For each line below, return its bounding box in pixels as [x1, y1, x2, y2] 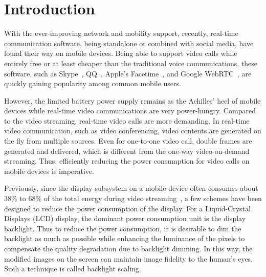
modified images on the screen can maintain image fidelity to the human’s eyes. [4, 253, 253, 264]
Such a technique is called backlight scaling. [4, 263, 141, 274]
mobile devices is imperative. [4, 165, 94, 176]
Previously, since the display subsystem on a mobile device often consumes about [4, 183, 258, 193]
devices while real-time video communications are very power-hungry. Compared [4, 105, 256, 116]
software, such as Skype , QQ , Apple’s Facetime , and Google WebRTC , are [4, 68, 252, 78]
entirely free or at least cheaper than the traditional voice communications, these [4, 57, 258, 68]
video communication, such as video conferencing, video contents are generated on [4, 125, 261, 136]
